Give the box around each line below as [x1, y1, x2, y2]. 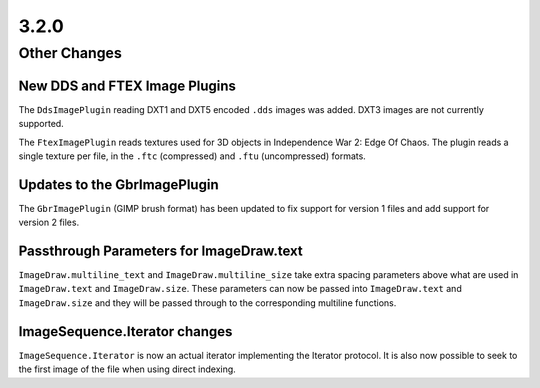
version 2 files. [18, 216, 80, 229]
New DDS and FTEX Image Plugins [18, 77, 237, 94]
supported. [18, 118, 64, 130]
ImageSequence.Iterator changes [18, 323, 233, 340]
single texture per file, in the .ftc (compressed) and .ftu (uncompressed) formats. [18, 150, 367, 162]
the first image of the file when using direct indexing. [18, 363, 237, 375]
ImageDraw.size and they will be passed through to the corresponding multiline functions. [18, 296, 397, 309]
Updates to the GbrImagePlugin [18, 176, 219, 193]
